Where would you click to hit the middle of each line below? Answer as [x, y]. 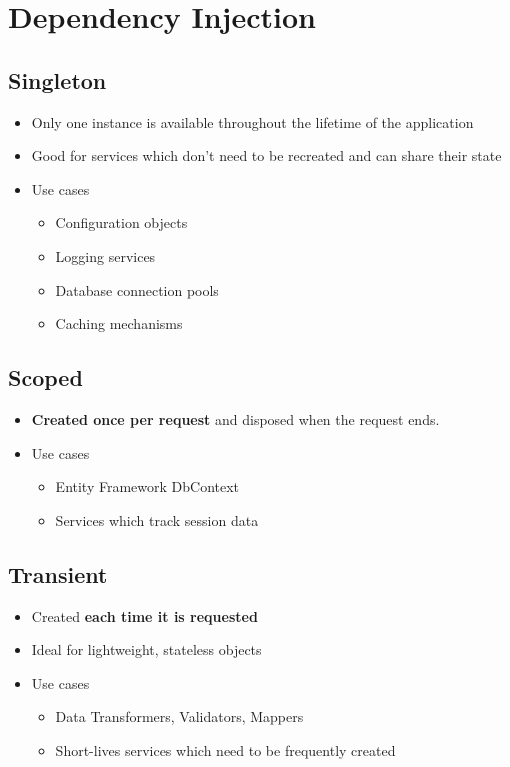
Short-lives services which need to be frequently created [225, 749]
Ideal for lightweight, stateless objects [146, 649]
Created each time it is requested [144, 615]
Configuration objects [121, 222]
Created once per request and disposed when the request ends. [235, 418]
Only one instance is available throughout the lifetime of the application [252, 121]
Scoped [45, 377]
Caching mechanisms [119, 323]
